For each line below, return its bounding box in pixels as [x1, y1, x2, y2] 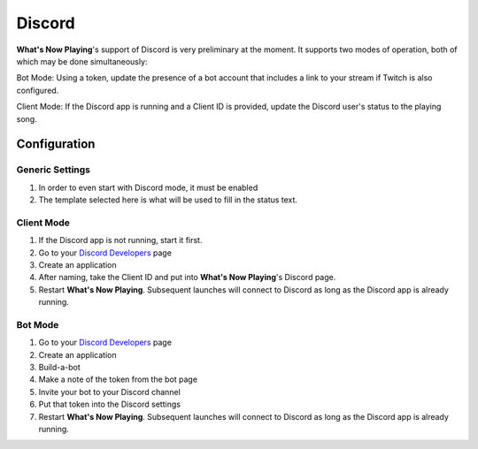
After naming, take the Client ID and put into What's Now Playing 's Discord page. [38, 272, 336, 283]
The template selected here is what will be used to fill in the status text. [38, 194, 298, 205]
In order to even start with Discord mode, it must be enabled [38, 182, 258, 193]
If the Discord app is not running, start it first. [38, 235, 203, 246]
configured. [16, 85, 59, 95]
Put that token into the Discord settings [38, 399, 181, 410]
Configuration [16, 137, 96, 152]
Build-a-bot [38, 362, 81, 373]
